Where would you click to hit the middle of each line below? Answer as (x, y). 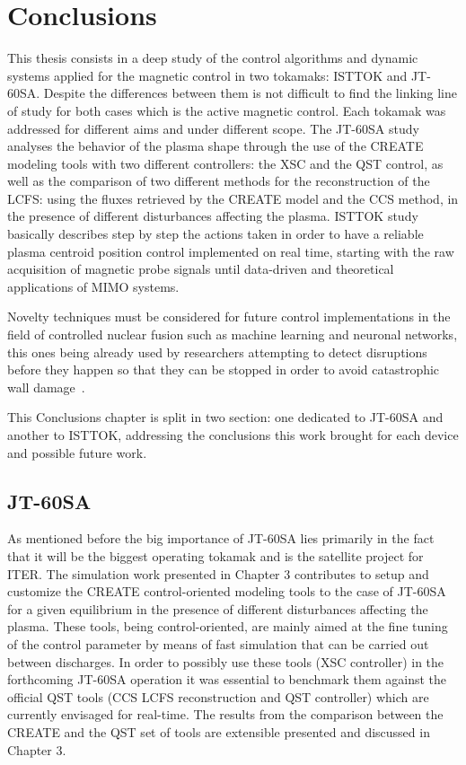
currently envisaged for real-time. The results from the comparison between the (225, 714)
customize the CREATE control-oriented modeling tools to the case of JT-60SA (227, 591)
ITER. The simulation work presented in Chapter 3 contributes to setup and (218, 573)
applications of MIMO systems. (93, 286)
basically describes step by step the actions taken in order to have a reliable (215, 234)
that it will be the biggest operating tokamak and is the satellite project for (215, 555)
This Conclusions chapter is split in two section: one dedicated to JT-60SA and (225, 417)
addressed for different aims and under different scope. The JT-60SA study (213, 128)
